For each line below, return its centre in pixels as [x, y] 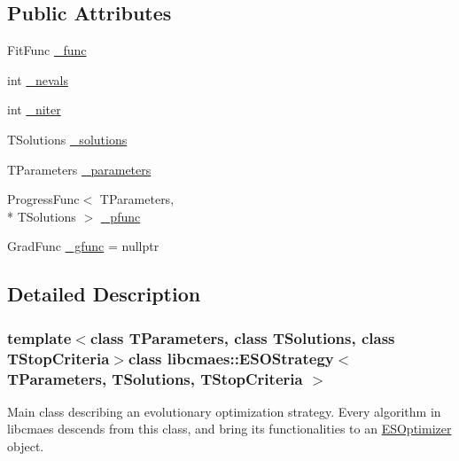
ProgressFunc [43, 199]
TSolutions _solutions [67, 139]
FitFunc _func [47, 50]
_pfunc [121, 216]
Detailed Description [104, 294]
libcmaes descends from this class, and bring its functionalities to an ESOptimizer [229, 429]
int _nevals [38, 79]
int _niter [34, 109]
